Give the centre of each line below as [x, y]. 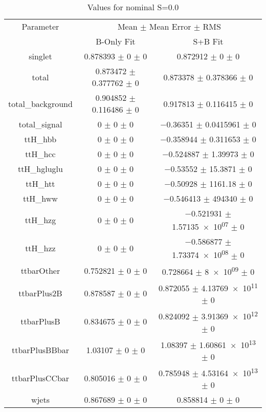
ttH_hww [40, 198]
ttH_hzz [40, 248]
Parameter [40, 26]
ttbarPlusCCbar [40, 378]
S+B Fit [208, 41]
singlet [40, 56]
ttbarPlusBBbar [40, 350]
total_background [40, 103]
